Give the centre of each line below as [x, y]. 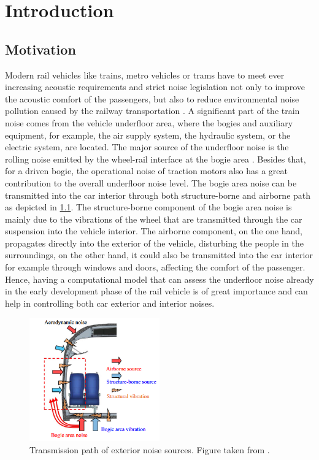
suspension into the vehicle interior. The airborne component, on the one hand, [154, 231]
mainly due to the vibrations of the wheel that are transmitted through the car [154, 219]
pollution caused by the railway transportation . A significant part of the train [152, 111]
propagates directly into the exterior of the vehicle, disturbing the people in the [154, 243]
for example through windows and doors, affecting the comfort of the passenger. [155, 267]
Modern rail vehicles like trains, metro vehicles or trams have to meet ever [145, 75]
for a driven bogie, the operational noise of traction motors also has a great [146, 171]
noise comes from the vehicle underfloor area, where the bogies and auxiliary [149, 122]
